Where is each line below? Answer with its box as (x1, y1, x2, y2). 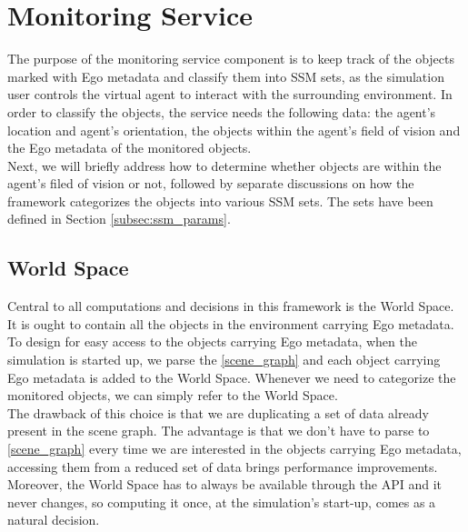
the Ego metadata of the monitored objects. (7, 138, 252, 157)
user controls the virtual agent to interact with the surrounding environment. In (7, 85, 453, 104)
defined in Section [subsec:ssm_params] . (7, 209, 231, 228)
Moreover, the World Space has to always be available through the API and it (7, 475, 443, 494)
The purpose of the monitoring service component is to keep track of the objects (7, 49, 454, 68)
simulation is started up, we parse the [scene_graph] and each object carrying (7, 350, 441, 369)
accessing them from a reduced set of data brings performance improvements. (7, 457, 438, 476)
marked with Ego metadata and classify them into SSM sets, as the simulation (7, 66, 444, 85)
